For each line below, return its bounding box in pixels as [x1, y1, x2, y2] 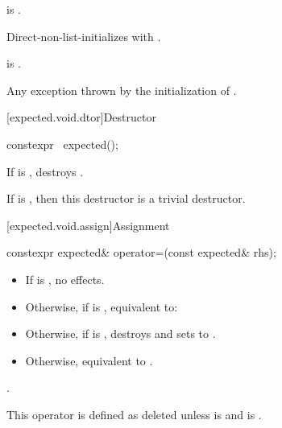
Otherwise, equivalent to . [25, 352, 153, 368]
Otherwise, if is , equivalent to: [25, 298, 178, 315]
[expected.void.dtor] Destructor [6, 109, 156, 126]
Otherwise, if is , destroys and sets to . [25, 325, 216, 342]
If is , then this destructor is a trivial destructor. [6, 190, 246, 207]
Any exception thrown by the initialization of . [6, 81, 237, 98]
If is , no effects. [25, 270, 105, 287]
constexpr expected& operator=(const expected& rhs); [6, 244, 276, 261]
